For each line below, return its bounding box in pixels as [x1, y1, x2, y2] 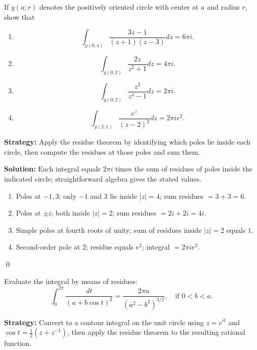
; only [59, 190, 77, 201]
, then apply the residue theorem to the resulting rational [67, 327, 245, 337]
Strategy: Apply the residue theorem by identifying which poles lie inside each [4, 136, 250, 147]
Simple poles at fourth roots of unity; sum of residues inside [16, 224, 202, 235]
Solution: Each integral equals [4, 163, 101, 174]
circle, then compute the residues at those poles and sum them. [4, 146, 200, 157]
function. [4, 338, 32, 348]
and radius [207, 2, 240, 12]
